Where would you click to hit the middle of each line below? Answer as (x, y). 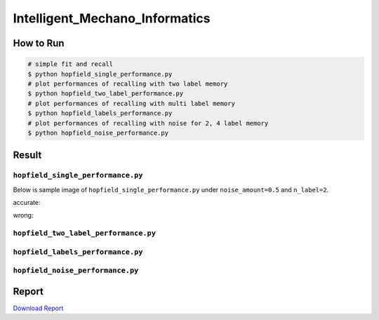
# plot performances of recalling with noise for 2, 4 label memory (148, 123)
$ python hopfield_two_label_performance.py (106, 94)
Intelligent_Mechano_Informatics (112, 18)
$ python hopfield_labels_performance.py (100, 113)
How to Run (39, 43)
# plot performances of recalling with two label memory (128, 84)
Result (27, 155)
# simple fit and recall (71, 64)
